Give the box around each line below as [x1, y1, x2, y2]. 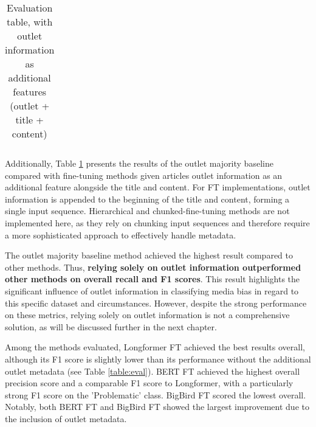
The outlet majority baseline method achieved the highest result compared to [5, 249, 293, 262]
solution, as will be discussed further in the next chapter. [5, 320, 217, 333]
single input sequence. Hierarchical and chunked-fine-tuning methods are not [5, 204, 290, 217]
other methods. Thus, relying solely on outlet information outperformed [5, 260, 301, 273]
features [13, 85, 47, 99]
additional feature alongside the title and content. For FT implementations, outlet [5, 181, 311, 193]
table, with [6, 15, 53, 29]
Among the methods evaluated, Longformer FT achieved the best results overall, [5, 341, 305, 353]
